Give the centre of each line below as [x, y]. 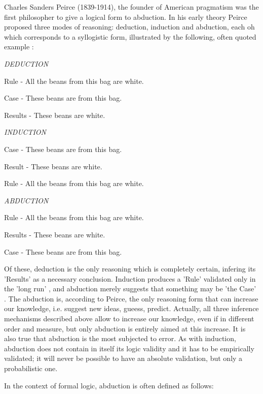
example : [19, 47]
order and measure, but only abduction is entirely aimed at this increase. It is [125, 328]
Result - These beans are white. [53, 166]
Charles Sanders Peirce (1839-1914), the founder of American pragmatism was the [131, 7]
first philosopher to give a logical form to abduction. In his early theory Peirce [126, 17]
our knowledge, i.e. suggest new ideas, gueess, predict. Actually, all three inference [131, 308]
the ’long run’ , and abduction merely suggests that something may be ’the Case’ [130, 289]
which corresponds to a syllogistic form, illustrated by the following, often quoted [130, 36]
